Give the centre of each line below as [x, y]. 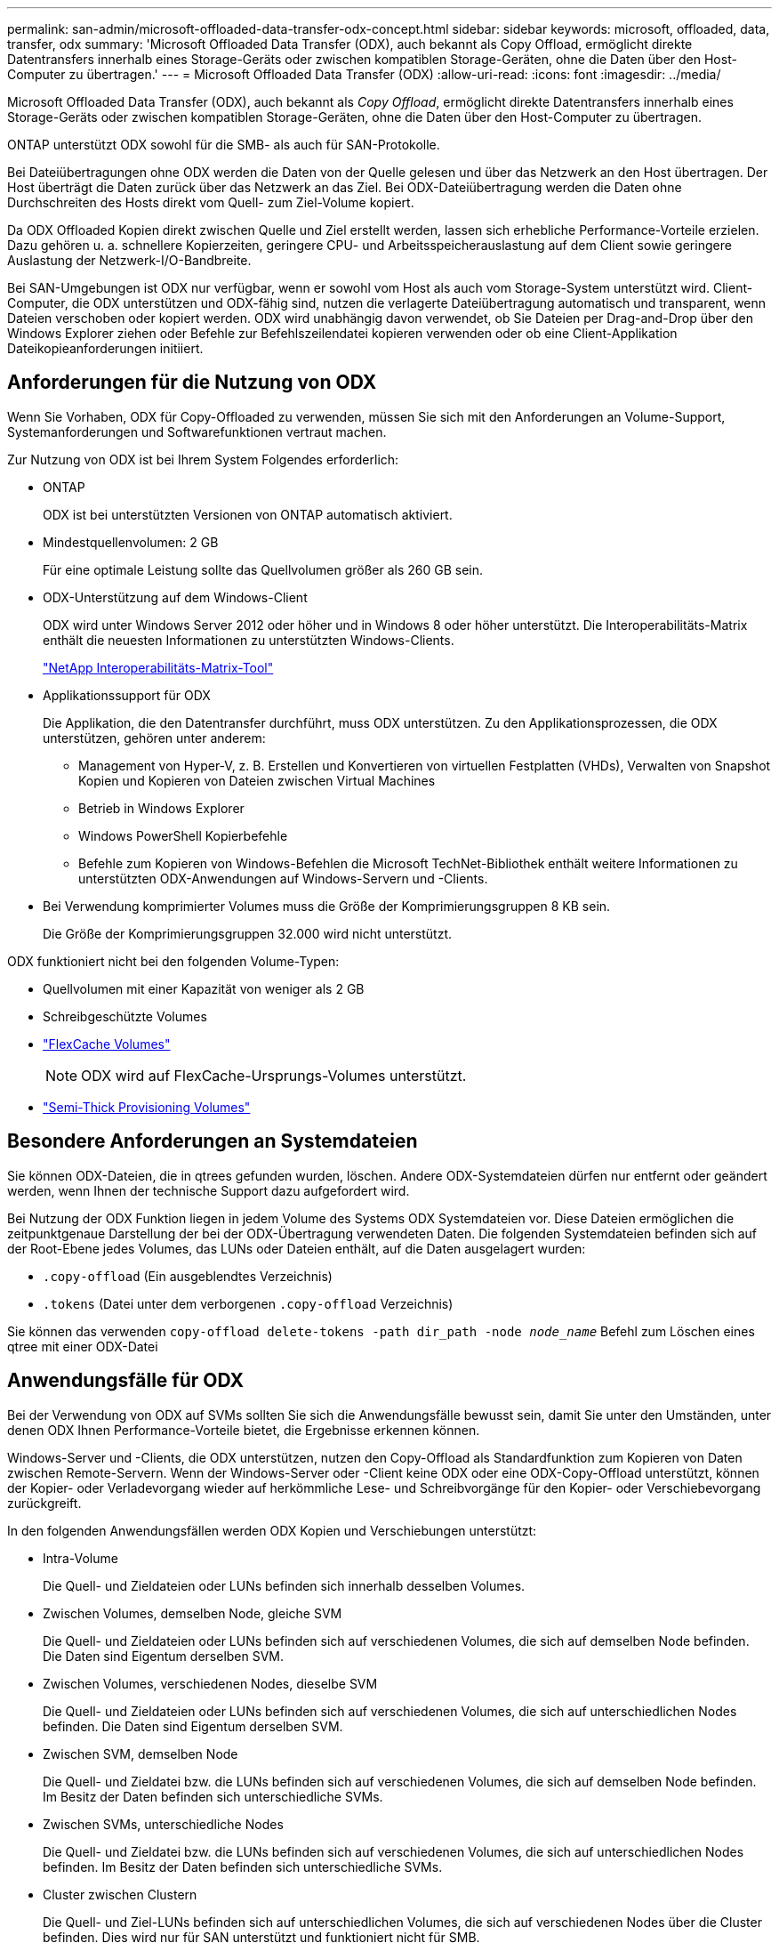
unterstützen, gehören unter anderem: [154, 738]
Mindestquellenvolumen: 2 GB [131, 542]
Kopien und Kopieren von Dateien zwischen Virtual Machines [257, 780]
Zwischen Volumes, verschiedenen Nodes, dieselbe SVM [210, 1683]
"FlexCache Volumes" [107, 1044]
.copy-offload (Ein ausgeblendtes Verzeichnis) [188, 1276]
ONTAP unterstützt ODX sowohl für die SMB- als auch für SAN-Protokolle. [224, 145]
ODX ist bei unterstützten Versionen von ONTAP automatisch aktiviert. [248, 514]
